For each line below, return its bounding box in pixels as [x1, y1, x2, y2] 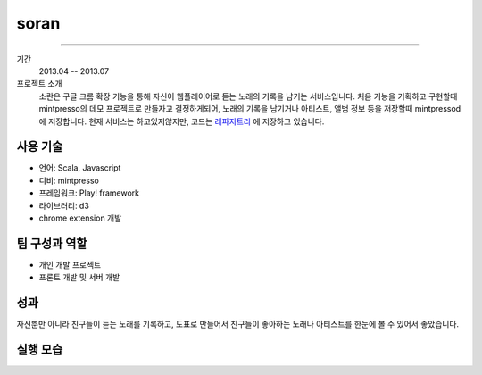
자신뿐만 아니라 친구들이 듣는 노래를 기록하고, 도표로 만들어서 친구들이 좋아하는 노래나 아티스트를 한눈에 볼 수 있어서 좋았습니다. [16, 319, 460, 329]
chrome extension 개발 [38, 212, 122, 223]
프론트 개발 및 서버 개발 [38, 272, 120, 283]
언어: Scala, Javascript [38, 162, 121, 173]
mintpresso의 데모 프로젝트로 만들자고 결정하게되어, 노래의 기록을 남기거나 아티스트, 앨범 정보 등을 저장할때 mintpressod [38, 104, 461, 114]
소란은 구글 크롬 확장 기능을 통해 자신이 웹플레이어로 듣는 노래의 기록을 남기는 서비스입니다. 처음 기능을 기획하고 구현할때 [38, 90, 458, 102]
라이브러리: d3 [38, 200, 89, 211]
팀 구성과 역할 [16, 236, 87, 251]
